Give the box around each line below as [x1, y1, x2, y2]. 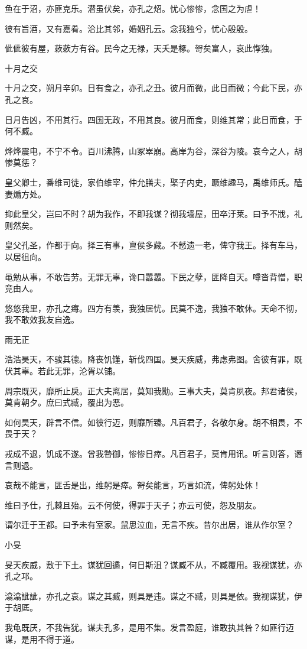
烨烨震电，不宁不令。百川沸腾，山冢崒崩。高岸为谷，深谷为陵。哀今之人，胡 [5, 144, 302, 157]
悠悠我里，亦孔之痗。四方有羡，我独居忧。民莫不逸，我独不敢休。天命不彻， [5, 301, 302, 314]
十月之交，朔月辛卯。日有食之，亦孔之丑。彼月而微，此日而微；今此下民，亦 [5, 82, 302, 94]
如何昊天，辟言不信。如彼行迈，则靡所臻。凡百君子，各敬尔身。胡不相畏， [5, 416, 294, 428]
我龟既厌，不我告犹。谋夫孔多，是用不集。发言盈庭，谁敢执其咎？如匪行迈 [5, 621, 294, 633]
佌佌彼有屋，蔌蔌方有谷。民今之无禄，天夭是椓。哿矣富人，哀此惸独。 [5, 42, 277, 54]
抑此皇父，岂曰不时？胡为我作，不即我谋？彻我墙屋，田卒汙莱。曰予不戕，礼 [5, 207, 302, 220]
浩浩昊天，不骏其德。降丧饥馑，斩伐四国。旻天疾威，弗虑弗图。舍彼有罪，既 [5, 353, 302, 365]
